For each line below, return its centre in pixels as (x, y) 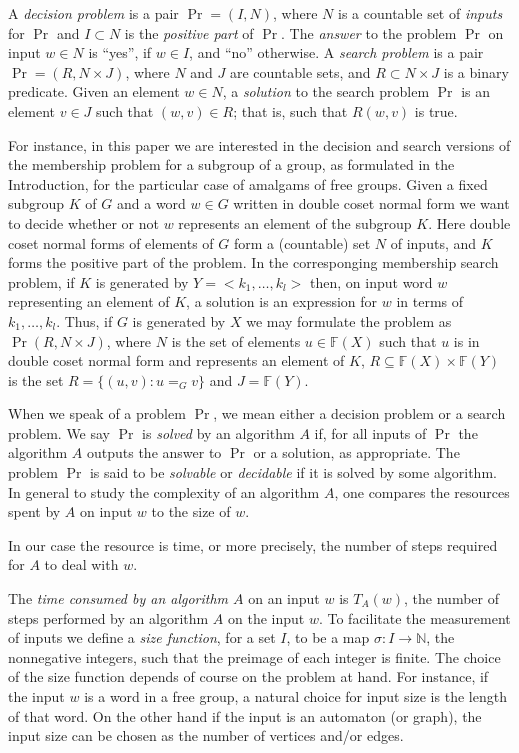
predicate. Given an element (94, 91)
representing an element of (89, 301)
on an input (284, 598)
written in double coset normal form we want (371, 203)
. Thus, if (84, 320)
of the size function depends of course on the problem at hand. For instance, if (248, 676)
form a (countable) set (302, 242)
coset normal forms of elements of (111, 242)
